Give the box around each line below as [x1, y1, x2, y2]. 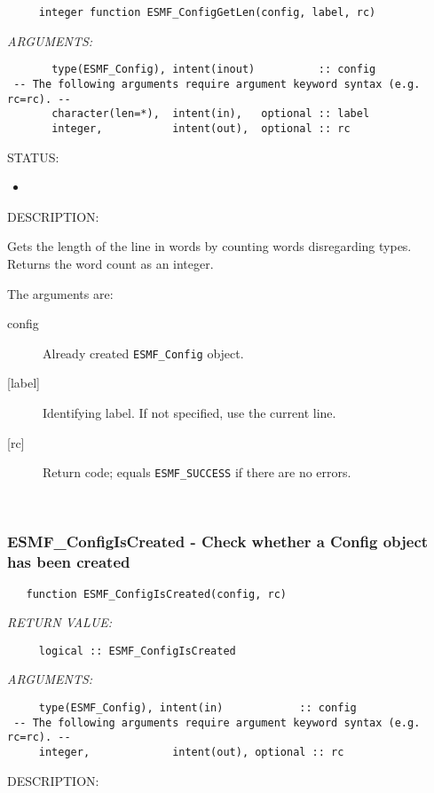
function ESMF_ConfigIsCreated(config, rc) [26, 587, 287, 601]
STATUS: [7, 147, 59, 166]
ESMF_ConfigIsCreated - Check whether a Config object [7, 530, 429, 553]
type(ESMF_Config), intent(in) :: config [38, 702, 357, 715]
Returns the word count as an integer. [7, 254, 214, 272]
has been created [7, 551, 130, 573]
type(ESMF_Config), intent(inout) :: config [51, 63, 376, 76]
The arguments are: [7, 284, 114, 302]
